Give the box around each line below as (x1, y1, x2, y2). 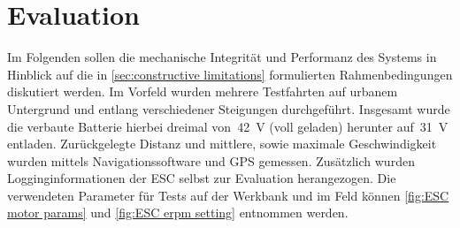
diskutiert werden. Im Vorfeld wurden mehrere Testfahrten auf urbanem (7, 82, 398, 101)
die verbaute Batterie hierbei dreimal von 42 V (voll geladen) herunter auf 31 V (7, 117, 448, 135)
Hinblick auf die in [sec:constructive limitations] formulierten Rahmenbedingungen (7, 65, 453, 83)
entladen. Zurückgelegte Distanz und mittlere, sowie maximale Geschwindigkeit (7, 134, 437, 153)
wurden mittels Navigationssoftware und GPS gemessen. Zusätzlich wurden (7, 151, 415, 170)
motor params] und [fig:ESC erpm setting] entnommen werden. (7, 203, 349, 222)
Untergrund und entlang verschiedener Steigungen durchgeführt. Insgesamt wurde (7, 99, 450, 118)
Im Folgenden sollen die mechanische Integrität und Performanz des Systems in (7, 48, 437, 66)
